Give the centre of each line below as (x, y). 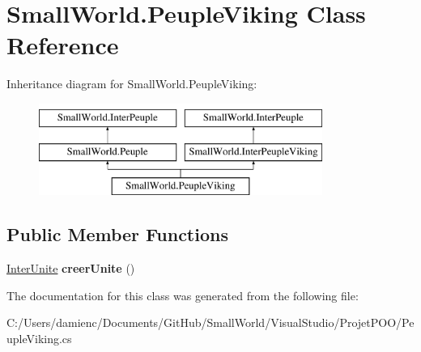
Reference (63, 45)
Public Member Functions (117, 234)
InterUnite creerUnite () (71, 268)
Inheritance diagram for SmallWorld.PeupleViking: (132, 84)
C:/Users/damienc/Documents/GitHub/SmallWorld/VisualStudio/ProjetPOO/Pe (210, 322)
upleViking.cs (39, 338)
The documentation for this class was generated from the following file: (183, 295)
